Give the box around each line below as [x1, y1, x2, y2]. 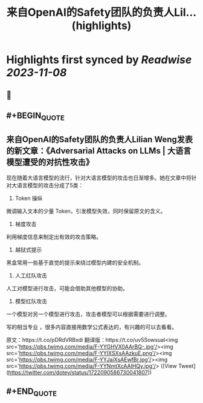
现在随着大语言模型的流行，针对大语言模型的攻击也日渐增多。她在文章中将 [6, 174, 192, 181]
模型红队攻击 [14, 298, 47, 305]
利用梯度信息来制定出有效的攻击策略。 [6, 233, 101, 240]
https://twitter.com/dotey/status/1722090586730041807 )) [8, 368, 152, 376]
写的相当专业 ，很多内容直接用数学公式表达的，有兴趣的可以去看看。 [6, 323, 177, 330]
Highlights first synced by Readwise [6, 53, 192, 67]
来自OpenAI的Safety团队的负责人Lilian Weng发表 [6, 134, 193, 144]
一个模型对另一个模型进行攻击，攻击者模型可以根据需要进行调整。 [6, 310, 170, 318]
